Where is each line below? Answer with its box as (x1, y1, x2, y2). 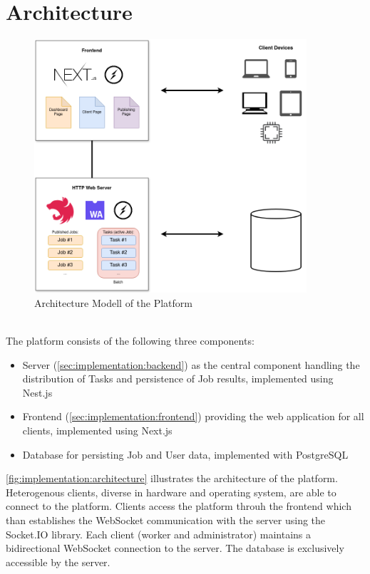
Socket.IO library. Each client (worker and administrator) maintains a (6, 526, 312, 541)
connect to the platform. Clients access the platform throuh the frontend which (6, 499, 351, 513)
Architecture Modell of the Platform (34, 295, 192, 310)
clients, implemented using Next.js (22, 423, 173, 438)
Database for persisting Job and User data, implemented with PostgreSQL (22, 447, 349, 461)
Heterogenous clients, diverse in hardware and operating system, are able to (6, 484, 336, 499)
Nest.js (22, 385, 53, 400)
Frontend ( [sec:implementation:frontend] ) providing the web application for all (22, 409, 364, 424)
